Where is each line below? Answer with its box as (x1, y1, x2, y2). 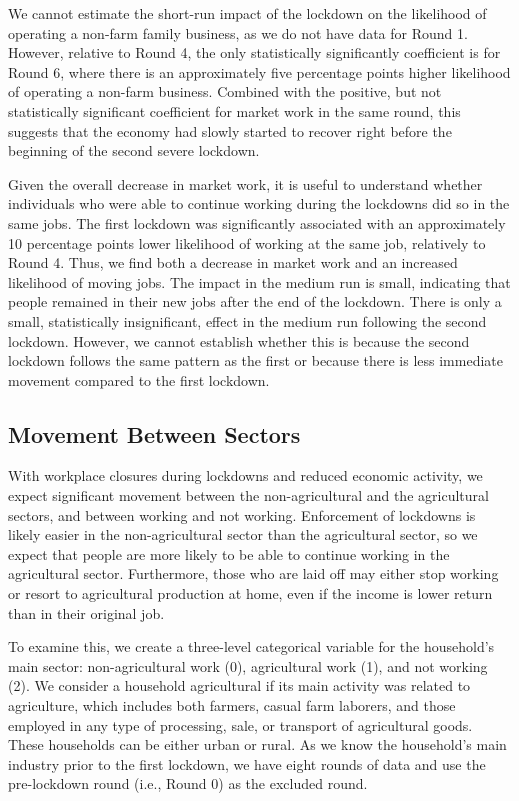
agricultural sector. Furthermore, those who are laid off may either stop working (8, 563, 499, 584)
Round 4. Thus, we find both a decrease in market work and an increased (8, 252, 458, 273)
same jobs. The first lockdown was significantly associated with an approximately (8, 212, 506, 233)
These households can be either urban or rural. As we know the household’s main (8, 734, 507, 755)
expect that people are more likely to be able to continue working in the (8, 543, 450, 564)
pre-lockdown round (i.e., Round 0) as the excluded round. (8, 773, 368, 794)
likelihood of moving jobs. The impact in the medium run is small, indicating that (8, 271, 511, 292)
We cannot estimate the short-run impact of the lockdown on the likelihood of (8, 3, 487, 23)
